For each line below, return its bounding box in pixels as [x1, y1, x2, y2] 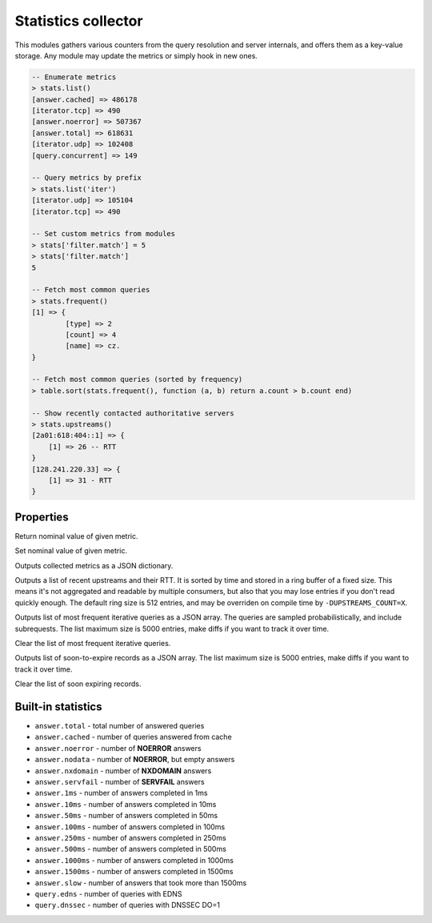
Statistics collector [14, 12, 143, 30]
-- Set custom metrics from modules [31, 229, 176, 239]
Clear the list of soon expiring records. [14, 679, 142, 688]
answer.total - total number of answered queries [34, 721, 205, 731]
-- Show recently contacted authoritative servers [31, 408, 235, 418]
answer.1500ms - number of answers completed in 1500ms [34, 867, 234, 877]
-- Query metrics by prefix [31, 173, 142, 183]
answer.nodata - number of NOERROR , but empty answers [34, 755, 235, 764]
